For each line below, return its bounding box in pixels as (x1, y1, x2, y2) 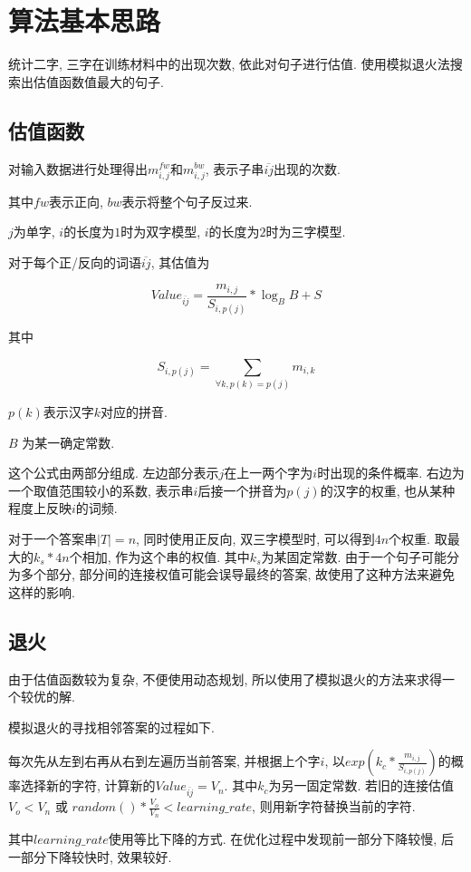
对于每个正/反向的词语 (8, 252, 141, 271)
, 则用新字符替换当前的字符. (252, 797, 416, 816)
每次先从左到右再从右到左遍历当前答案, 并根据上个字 (8, 751, 321, 770)
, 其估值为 (150, 252, 210, 271)
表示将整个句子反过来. (121, 191, 253, 210)
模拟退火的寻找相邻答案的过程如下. (8, 717, 215, 736)
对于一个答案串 (8, 529, 97, 548)
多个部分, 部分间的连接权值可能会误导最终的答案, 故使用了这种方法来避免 (20, 565, 456, 584)
